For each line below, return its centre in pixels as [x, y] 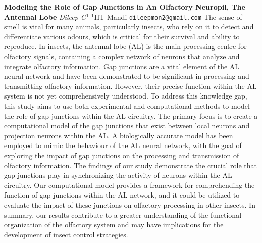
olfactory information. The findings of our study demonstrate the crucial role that [131, 165]
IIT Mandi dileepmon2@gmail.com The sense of [168, 16]
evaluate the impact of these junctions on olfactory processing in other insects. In [130, 204]
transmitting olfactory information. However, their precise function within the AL [130, 86]
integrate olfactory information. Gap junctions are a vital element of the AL [122, 66]
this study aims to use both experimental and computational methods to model [127, 106]
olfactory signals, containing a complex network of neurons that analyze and [122, 56]
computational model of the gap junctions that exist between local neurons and [127, 126]
